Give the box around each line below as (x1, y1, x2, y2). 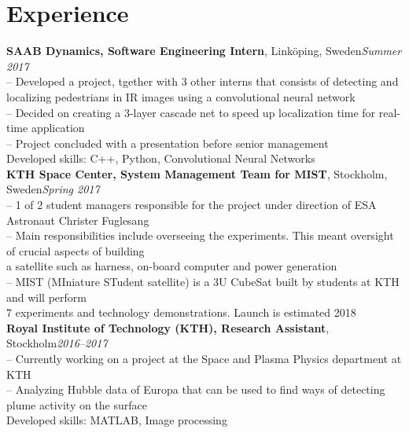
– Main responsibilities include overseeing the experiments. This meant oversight (6, 227, 394, 244)
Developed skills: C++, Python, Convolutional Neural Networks (6, 150, 315, 167)
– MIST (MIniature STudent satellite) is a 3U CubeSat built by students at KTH (6, 273, 400, 290)
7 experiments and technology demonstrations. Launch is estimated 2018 (6, 304, 356, 321)
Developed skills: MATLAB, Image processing (6, 412, 227, 428)
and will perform (6, 288, 87, 305)
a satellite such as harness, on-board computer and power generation (6, 258, 337, 274)
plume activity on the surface (6, 396, 148, 413)
